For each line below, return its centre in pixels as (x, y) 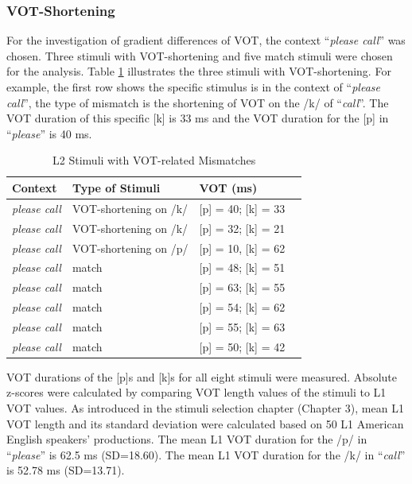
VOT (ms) (228, 187)
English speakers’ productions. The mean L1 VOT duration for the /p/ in (187, 439)
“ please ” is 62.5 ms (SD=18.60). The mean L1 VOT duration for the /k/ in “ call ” (206, 454)
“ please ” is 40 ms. (49, 133)
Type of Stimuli (116, 187)
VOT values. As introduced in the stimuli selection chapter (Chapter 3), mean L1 (205, 408)
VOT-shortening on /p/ (130, 248)
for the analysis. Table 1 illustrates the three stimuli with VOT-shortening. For (199, 71)
